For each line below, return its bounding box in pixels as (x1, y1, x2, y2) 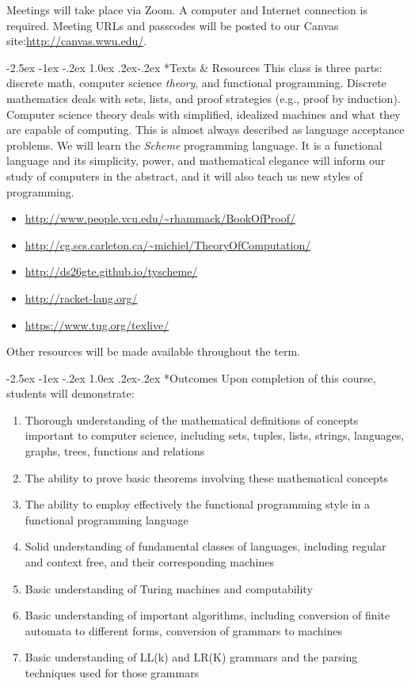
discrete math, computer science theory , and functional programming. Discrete (6, 74, 386, 91)
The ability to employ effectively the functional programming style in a (25, 496, 371, 513)
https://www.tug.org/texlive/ (25, 316, 169, 333)
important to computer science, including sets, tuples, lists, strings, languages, (25, 427, 405, 444)
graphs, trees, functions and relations (25, 443, 205, 459)
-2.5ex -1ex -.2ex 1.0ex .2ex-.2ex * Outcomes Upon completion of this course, (6, 369, 376, 386)
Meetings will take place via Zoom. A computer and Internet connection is (6, 2, 367, 17)
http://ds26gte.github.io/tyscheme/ (25, 263, 198, 280)
